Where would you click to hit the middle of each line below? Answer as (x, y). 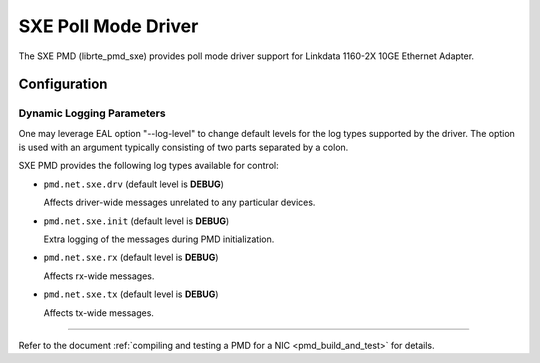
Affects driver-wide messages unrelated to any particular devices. (179, 202)
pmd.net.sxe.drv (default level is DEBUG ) (134, 184)
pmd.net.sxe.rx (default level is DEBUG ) (131, 257)
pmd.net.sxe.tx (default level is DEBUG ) (131, 294)
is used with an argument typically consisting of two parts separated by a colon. (183, 147)
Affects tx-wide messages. (99, 312)
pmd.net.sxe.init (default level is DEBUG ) (136, 221)
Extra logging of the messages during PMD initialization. (159, 239)
